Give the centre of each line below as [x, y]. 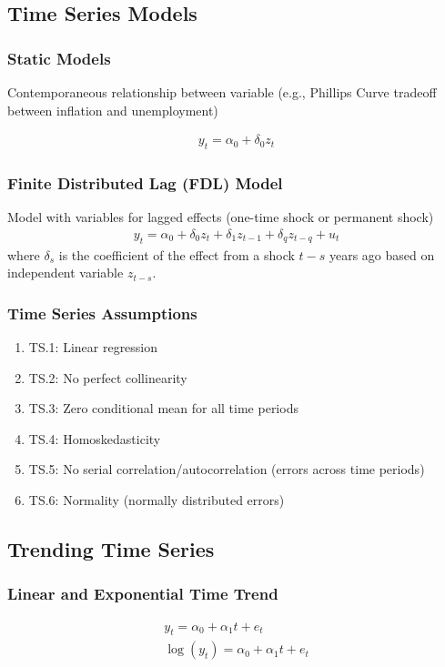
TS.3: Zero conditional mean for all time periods [163, 408]
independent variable [66, 273]
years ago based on [382, 254]
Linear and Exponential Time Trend [143, 594]
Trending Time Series [111, 549]
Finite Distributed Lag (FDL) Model [145, 182]
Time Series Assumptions [102, 313]
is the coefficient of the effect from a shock [177, 254]
